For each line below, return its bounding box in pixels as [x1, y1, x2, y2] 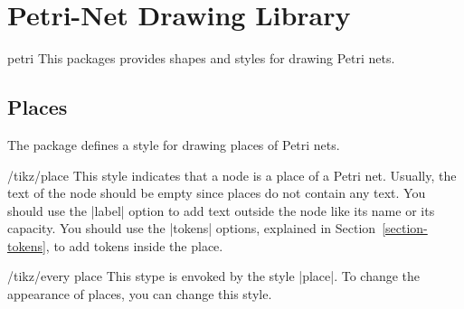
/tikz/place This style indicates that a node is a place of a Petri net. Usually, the [7, 165, 457, 184]
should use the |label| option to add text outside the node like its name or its [7, 201, 435, 220]
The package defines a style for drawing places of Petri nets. [7, 135, 340, 154]
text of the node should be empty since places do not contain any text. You [7, 183, 426, 202]
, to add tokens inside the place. [45, 236, 223, 255]
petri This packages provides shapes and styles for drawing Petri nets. [7, 49, 395, 68]
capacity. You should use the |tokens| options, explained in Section [7, 219, 376, 238]
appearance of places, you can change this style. [7, 285, 272, 304]
